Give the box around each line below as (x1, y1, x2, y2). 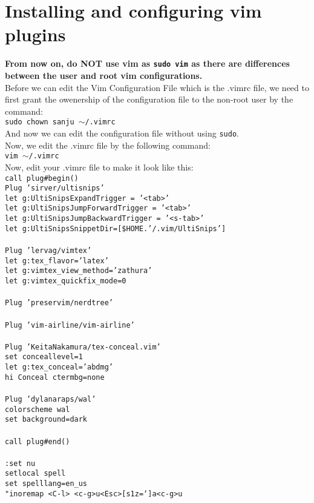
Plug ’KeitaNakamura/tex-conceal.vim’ (5, 342, 161, 351)
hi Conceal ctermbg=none (5, 373, 105, 382)
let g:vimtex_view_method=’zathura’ (5, 266, 152, 275)
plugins (5, 22, 66, 47)
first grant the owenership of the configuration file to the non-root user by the (5, 93, 293, 106)
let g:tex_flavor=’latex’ (5, 256, 109, 265)
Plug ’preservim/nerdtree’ (5, 299, 113, 308)
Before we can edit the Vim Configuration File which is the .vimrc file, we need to (5, 81, 309, 93)
